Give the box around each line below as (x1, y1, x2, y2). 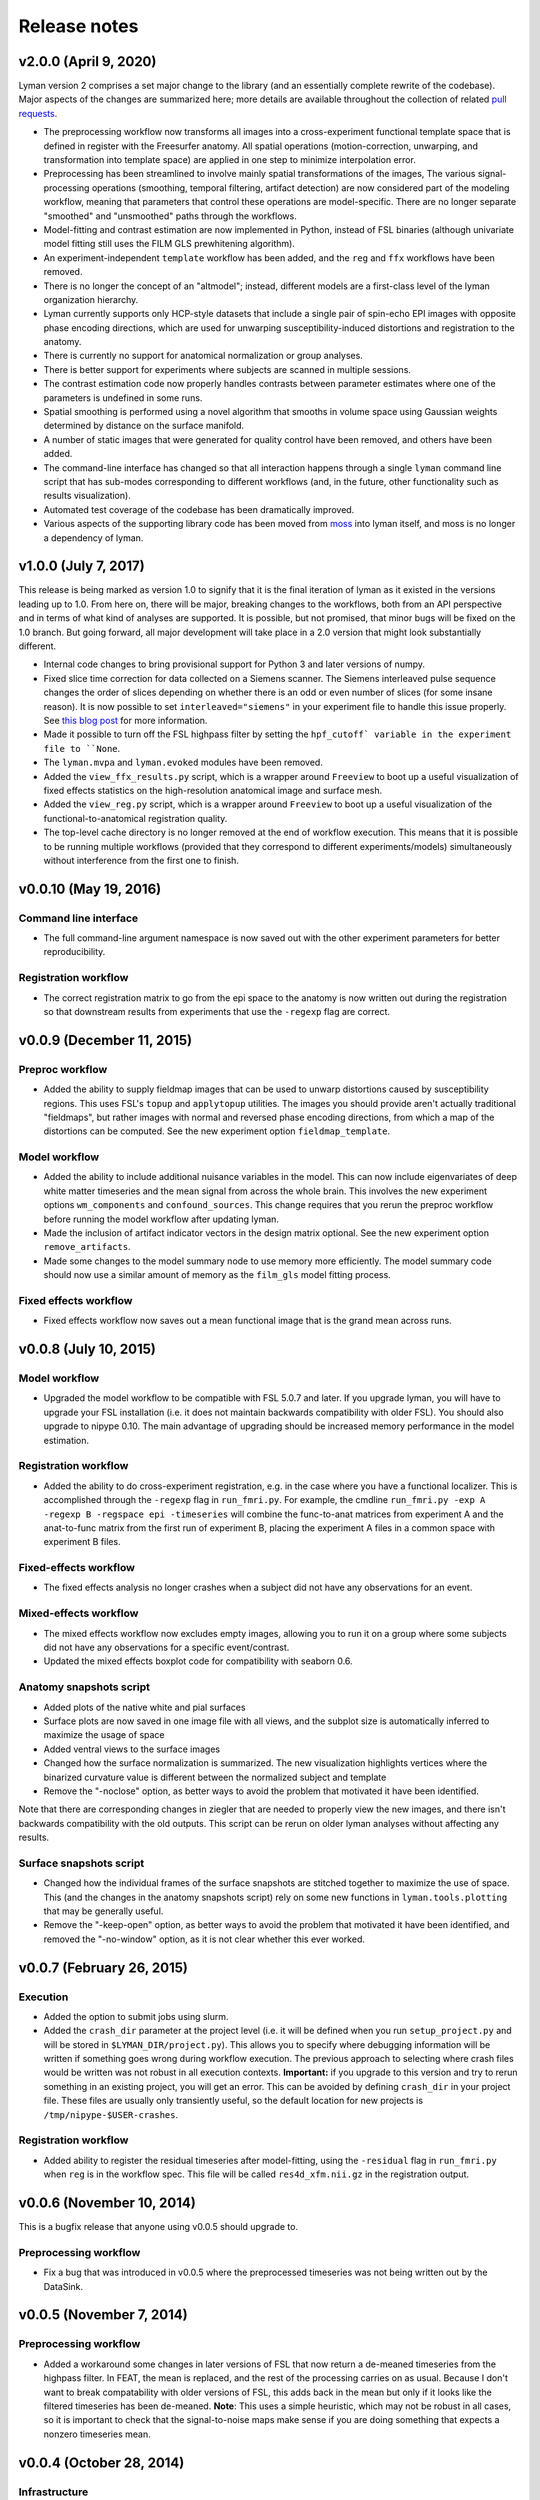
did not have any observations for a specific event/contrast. (43, 1641, 290, 1654)
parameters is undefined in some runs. (43, 391, 203, 404)
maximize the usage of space (43, 1729, 165, 1741)
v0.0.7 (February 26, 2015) (18, 1959, 189, 1976)
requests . (18, 107, 58, 119)
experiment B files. (43, 1536, 121, 1548)
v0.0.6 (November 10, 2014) (18, 2195, 197, 2211)
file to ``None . (43, 742, 121, 754)
